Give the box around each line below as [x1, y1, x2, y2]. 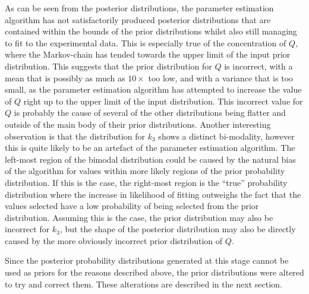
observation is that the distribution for [5, 129, 146, 142]
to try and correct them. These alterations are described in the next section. [5, 277, 282, 290]
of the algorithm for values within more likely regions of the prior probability [5, 165, 285, 177]
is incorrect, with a [224, 59, 293, 72]
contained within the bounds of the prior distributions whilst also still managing [5, 25, 297, 37]
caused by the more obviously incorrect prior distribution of [5, 234, 223, 246]
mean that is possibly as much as [5, 71, 125, 84]
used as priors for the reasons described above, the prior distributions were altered [5, 266, 304, 279]
